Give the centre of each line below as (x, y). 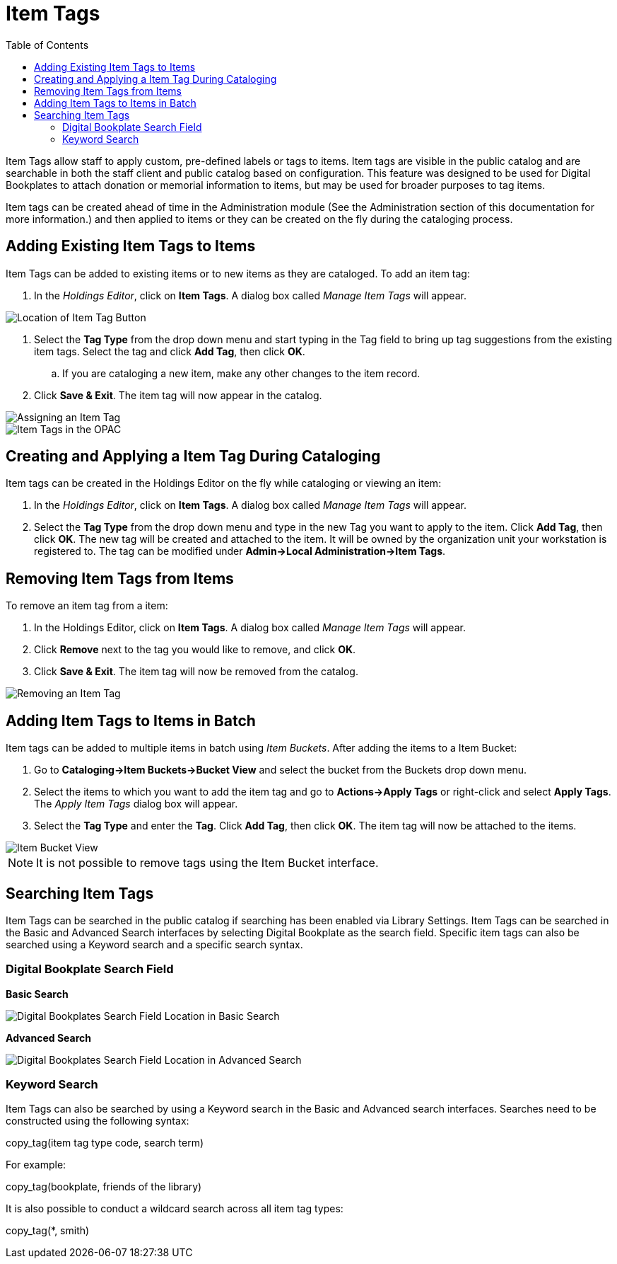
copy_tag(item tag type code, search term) (105, 1143)
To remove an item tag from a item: (87, 606)
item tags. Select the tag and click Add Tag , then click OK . (170, 351)
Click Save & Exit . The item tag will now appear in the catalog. (178, 395)
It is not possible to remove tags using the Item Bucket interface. (207, 863)
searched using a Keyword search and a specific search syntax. (154, 944)
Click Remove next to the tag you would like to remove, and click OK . (195, 650)
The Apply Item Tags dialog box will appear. (136, 804)
